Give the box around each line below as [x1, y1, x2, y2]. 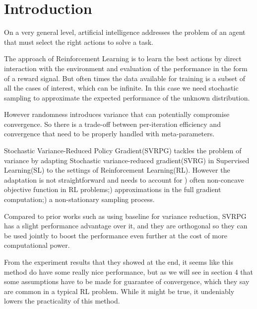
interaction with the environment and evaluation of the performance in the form [4, 63, 248, 73]
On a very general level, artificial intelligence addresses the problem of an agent [4, 27, 246, 37]
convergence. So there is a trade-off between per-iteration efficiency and [4, 118, 221, 129]
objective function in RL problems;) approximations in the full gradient [4, 184, 221, 195]
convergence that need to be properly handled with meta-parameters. [4, 128, 215, 139]
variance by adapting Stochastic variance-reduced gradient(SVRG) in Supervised [4, 155, 250, 165]
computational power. [4, 240, 70, 250]
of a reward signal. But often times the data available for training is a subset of [4, 73, 246, 83]
